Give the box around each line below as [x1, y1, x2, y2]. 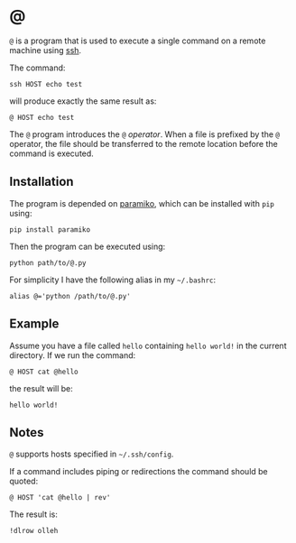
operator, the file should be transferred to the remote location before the [9, 138, 278, 149]
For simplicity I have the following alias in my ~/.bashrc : [9, 274, 217, 285]
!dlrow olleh [9, 527, 59, 536]
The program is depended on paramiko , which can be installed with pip [9, 198, 275, 208]
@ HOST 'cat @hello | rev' [9, 493, 111, 502]
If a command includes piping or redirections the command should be [9, 466, 268, 477]
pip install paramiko [9, 225, 91, 235]
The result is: [9, 509, 59, 520]
